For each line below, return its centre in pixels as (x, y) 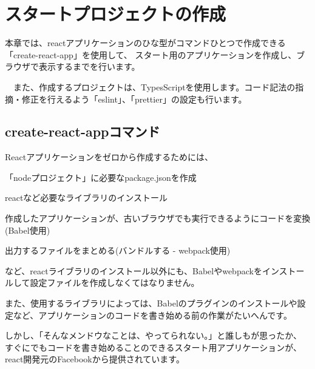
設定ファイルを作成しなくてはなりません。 (115, 283)
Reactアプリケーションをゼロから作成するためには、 (109, 157)
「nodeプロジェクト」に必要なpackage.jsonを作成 (101, 177)
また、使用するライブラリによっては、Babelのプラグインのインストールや (151, 303)
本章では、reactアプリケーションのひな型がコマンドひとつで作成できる (145, 43)
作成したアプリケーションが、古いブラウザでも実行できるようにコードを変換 (158, 218)
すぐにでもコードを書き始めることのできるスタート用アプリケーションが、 (154, 347)
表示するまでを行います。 (89, 66)
